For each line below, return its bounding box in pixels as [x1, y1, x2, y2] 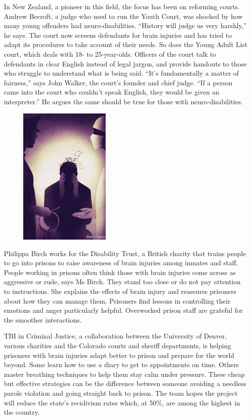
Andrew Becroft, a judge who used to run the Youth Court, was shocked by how [4, 11, 243, 21]
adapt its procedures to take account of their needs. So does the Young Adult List [4, 39, 248, 49]
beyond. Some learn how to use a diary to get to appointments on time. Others [4, 359, 239, 370]
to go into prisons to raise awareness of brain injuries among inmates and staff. [4, 258, 238, 268]
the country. [4, 407, 40, 417]
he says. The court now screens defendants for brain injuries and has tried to [4, 30, 232, 40]
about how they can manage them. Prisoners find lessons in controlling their [4, 295, 231, 306]
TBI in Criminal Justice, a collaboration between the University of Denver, [4, 331, 227, 341]
